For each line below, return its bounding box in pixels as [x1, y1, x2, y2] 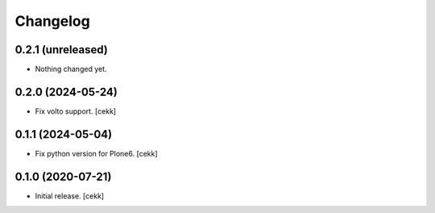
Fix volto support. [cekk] [35, 106, 117, 116]
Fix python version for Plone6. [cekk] [35, 148, 158, 158]
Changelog [14, 12, 90, 30]
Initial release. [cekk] [35, 190, 105, 201]
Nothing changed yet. [35, 65, 108, 74]
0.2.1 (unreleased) [14, 43, 108, 56]
